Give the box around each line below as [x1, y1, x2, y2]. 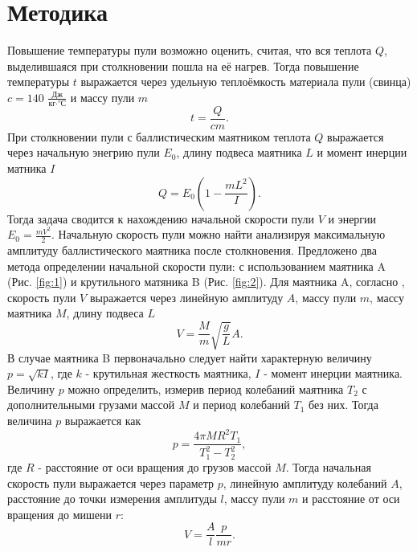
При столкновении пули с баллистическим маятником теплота [7, 128, 311, 145]
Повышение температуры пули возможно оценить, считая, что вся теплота [7, 42, 372, 59]
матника [7, 159, 47, 176]
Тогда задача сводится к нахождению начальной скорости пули [7, 210, 314, 227]
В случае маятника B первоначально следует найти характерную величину [7, 349, 372, 366]
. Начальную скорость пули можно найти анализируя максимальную [51, 226, 386, 243]
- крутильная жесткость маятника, [85, 365, 251, 382]
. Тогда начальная [285, 458, 371, 475]
